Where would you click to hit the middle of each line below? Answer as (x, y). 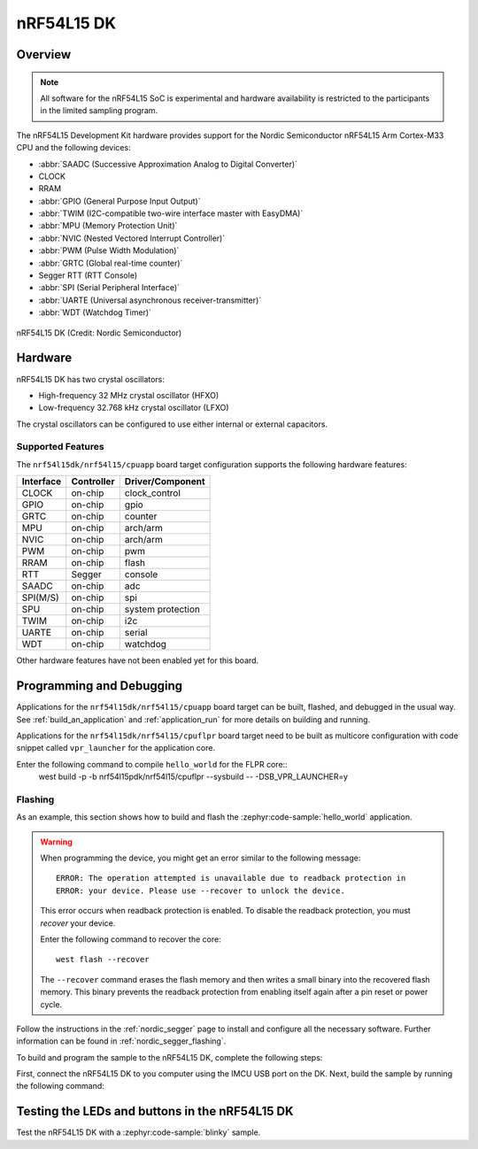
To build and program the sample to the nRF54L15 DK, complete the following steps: (170, 1057)
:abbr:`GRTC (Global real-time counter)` (111, 263)
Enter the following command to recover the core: (131, 939)
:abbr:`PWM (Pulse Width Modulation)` (109, 251)
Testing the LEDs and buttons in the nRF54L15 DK (155, 1111)
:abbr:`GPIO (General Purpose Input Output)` (119, 201)
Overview (44, 54)
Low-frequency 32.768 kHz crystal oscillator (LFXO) (134, 408)
